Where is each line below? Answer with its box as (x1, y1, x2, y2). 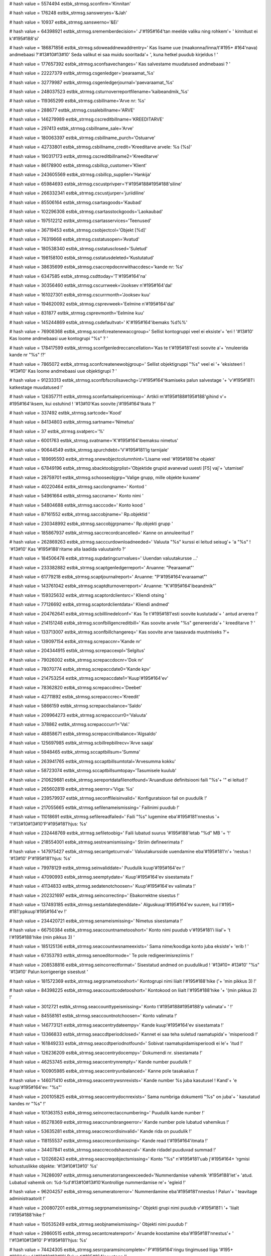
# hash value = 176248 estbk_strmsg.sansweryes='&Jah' (9, 10, 127, 16)
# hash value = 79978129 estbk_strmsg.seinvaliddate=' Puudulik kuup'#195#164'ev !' (9, 865, 185, 871)
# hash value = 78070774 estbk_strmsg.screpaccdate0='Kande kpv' (9, 666, 151, 672)
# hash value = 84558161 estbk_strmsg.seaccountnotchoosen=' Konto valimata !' (9, 1013, 178, 1019)
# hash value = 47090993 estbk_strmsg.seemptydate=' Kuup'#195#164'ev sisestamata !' (9, 874, 194, 880)
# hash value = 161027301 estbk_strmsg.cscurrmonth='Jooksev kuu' (9, 291, 151, 297)
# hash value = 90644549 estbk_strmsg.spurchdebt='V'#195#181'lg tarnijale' (9, 447, 169, 453)
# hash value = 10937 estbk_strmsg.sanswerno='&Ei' (9, 19, 119, 25)
